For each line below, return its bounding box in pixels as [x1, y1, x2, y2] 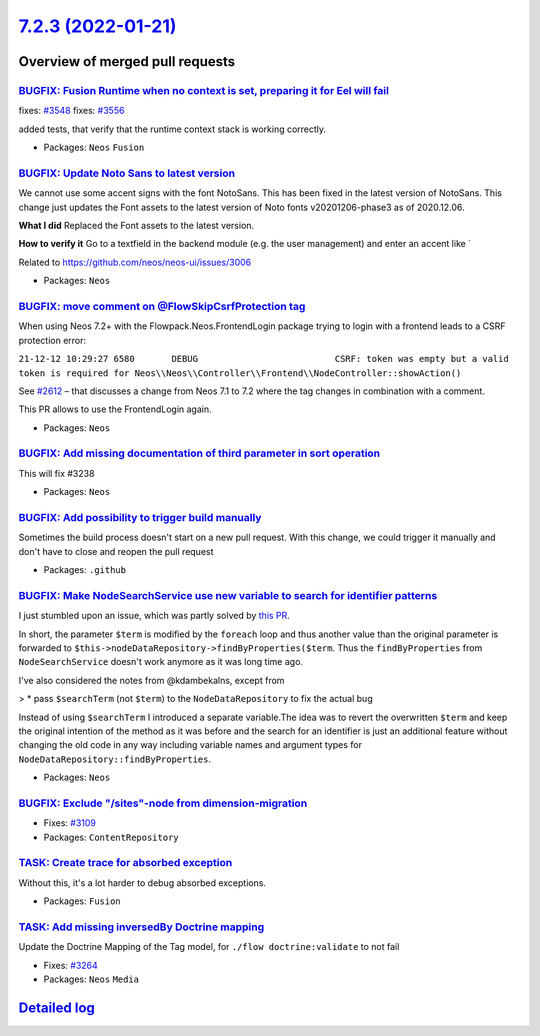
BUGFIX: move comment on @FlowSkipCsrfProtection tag [18, 299, 306, 313]
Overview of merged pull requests [18, 53, 236, 70]
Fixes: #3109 [43, 817, 97, 829]
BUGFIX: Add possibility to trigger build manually [18, 510, 262, 524]
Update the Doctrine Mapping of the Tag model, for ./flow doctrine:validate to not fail [18, 941, 400, 953]
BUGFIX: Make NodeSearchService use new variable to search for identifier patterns [18, 588, 438, 602]
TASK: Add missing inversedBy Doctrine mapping [18, 920, 265, 934]
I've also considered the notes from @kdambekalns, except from [18, 674, 285, 686]
